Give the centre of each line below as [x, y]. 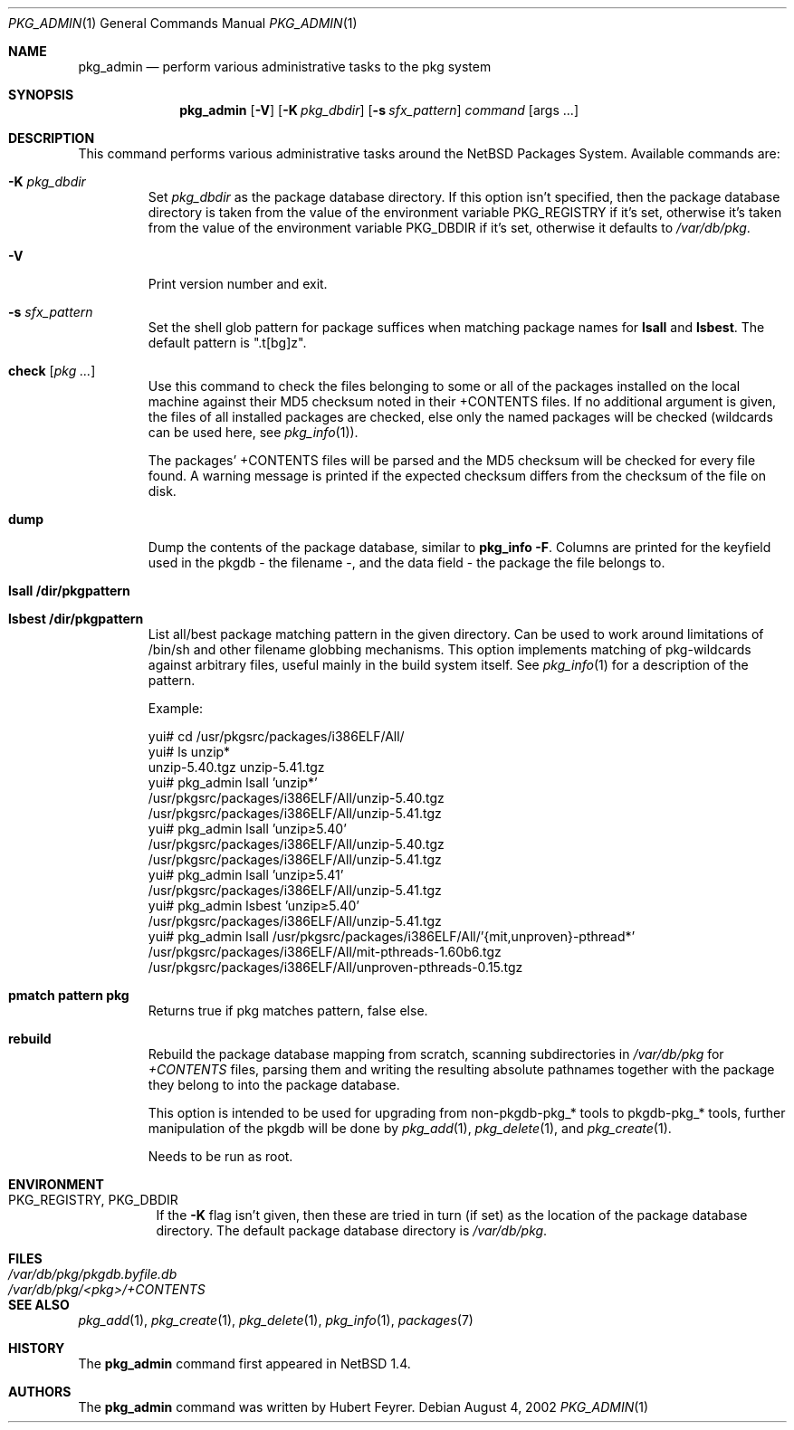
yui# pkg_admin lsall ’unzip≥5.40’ [247, 829]
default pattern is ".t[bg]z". [227, 343]
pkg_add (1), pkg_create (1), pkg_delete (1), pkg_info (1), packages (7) [276, 1320]
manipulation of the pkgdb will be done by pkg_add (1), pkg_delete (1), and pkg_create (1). [410, 1128]
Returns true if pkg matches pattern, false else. [288, 1011]
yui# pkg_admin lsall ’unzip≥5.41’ [246, 875]
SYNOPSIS [41, 95]
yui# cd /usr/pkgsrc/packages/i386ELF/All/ [276, 736]
